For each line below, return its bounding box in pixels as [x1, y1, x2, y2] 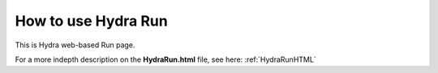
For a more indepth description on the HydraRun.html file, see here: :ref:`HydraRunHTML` [15, 55, 316, 64]
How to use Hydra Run [15, 12, 168, 30]
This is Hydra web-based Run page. [15, 40, 135, 50]
